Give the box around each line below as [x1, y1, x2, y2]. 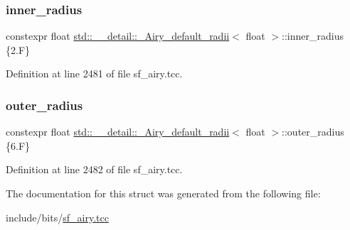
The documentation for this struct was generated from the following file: [6, 186, 321, 200]
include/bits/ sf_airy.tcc [6, 209, 109, 224]
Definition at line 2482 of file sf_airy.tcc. [6, 162, 183, 177]
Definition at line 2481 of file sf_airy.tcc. [6, 66, 183, 81]
